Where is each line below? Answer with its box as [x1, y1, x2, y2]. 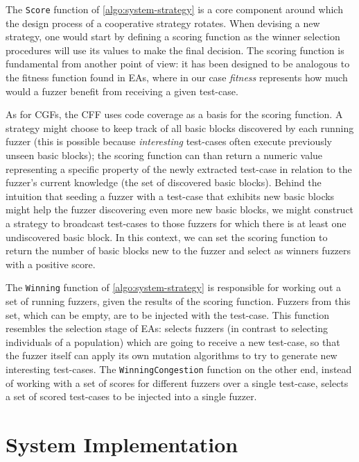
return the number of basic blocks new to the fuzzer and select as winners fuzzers [6, 243, 351, 258]
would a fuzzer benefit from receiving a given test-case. [6, 83, 238, 98]
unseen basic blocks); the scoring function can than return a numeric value [6, 148, 323, 162]
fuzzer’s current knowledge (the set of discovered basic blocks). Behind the [6, 175, 322, 190]
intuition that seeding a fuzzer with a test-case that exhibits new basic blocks [6, 188, 335, 203]
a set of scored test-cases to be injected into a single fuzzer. [6, 389, 257, 404]
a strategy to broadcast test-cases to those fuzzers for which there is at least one [6, 215, 347, 230]
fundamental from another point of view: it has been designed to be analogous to [6, 56, 350, 71]
